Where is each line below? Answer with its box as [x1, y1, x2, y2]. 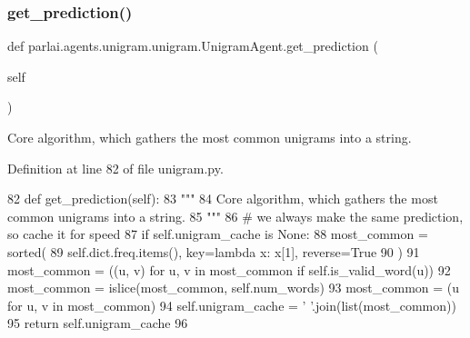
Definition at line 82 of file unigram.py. [7, 158, 224, 177]
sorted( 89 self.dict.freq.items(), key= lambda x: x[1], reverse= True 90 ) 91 [7, 242, 420, 261]
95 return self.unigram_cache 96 [7, 313, 188, 333]
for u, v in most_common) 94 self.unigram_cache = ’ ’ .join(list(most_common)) [7, 295, 456, 314]
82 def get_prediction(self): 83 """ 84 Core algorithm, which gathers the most [7, 189, 438, 208]
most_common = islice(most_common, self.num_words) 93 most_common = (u [7, 278, 460, 297]
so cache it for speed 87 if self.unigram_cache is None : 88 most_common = [7, 224, 428, 244]
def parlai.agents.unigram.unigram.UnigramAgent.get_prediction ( [7, 36, 378, 55]
